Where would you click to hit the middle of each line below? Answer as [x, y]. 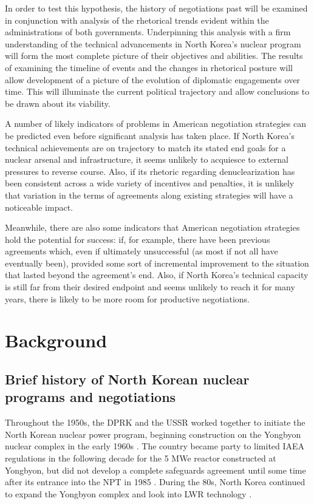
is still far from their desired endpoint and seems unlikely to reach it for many [150, 287]
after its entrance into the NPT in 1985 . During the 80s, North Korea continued [155, 482]
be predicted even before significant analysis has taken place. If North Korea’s [150, 135]
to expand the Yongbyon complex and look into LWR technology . [128, 493]
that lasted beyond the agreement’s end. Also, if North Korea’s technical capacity [157, 275]
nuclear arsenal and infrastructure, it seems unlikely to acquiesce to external [147, 159]
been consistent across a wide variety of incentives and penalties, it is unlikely [150, 183]
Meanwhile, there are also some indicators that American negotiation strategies [152, 227]
